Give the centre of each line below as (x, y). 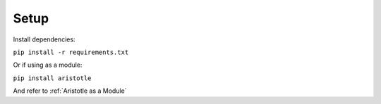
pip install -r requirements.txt (71, 52)
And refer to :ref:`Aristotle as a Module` (70, 91)
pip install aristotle (52, 78)
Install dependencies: (44, 39)
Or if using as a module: (48, 65)
